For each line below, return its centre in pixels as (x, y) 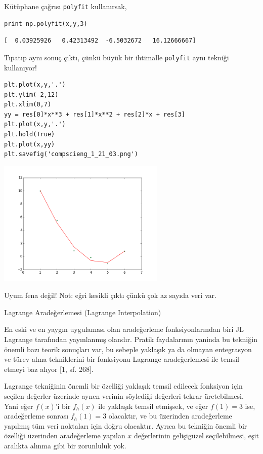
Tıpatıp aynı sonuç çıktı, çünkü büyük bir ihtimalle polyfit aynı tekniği (117, 57)
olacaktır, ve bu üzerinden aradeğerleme (170, 416)
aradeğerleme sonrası (36, 416)
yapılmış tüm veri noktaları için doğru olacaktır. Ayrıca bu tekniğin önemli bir (126, 425)
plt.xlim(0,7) (28, 105)
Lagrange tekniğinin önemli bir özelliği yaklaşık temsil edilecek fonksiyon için (123, 386)
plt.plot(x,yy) (30, 144)
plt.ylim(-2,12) (31, 94)
